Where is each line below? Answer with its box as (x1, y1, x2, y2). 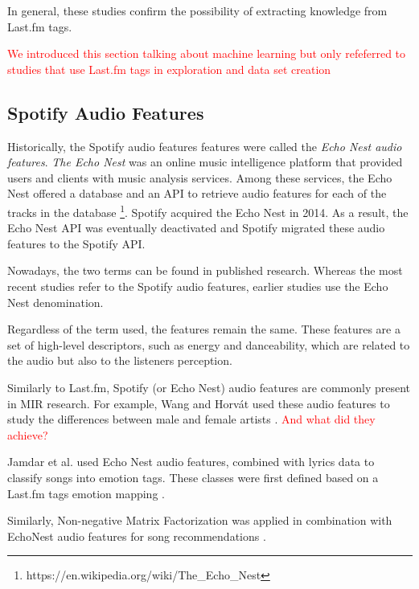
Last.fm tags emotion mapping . (7, 485, 165, 501)
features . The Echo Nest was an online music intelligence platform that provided (7, 153, 403, 170)
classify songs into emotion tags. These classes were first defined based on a (7, 468, 379, 485)
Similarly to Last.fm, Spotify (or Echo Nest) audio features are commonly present (7, 378, 411, 395)
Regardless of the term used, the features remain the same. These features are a (7, 321, 401, 337)
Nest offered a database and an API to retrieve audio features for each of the (7, 185, 387, 202)
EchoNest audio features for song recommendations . (7, 527, 266, 544)
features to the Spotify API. (7, 235, 146, 252)
